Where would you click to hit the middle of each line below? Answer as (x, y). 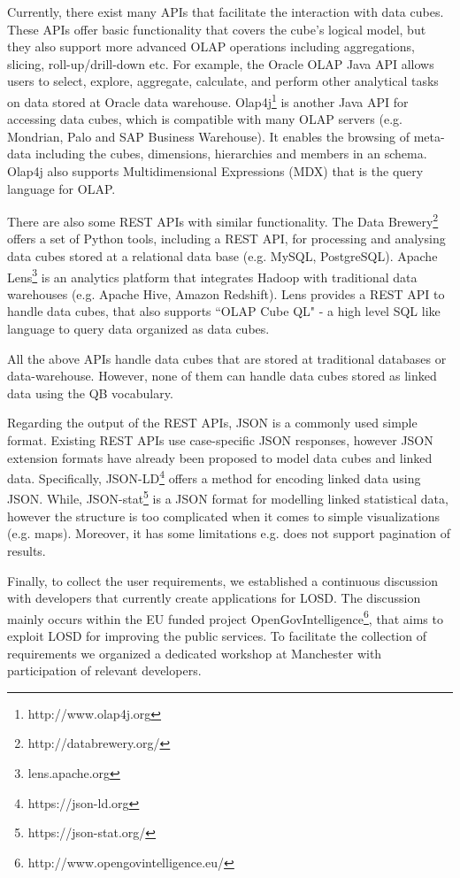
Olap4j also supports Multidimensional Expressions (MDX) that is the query (215, 171)
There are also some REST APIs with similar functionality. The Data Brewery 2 (223, 220)
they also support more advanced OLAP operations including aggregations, (211, 46)
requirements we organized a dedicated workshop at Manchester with (195, 653)
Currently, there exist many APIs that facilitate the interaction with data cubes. (226, 12)
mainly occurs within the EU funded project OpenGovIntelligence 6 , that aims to (225, 617)
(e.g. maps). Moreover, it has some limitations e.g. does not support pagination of (229, 533)
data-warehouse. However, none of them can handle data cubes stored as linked (222, 376)
